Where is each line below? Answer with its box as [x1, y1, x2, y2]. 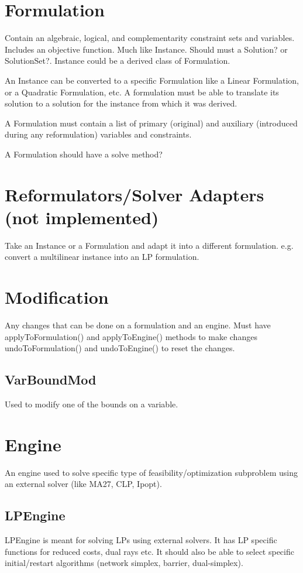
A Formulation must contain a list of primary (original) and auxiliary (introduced [5, 116, 298, 129]
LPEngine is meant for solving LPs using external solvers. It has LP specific [5, 534, 277, 546]
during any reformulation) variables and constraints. [5, 128, 192, 140]
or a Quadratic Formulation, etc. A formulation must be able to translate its [5, 85, 279, 98]
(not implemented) [5, 205, 159, 229]
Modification [5, 285, 109, 309]
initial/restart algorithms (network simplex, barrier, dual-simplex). [5, 557, 243, 569]
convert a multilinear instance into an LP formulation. [5, 251, 199, 263]
